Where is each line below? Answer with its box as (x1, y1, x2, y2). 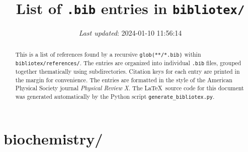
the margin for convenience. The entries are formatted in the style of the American (15, 75, 232, 84)
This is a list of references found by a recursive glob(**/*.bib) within (15, 50, 201, 58)
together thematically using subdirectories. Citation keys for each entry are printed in (15, 67, 240, 75)
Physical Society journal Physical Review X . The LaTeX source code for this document (15, 84, 244, 92)
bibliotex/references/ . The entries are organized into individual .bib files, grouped (15, 58, 241, 67)
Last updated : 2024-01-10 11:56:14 (78, 28, 182, 38)
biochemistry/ (4, 128, 103, 149)
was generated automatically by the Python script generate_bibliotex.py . (15, 92, 215, 100)
